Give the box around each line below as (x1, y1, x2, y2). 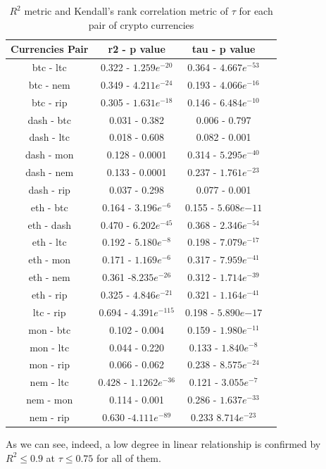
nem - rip (29, 409, 70, 424)
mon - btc (28, 322, 71, 337)
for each (239, 4, 273, 18)
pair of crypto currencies (88, 17, 194, 32)
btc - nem (28, 77, 70, 92)
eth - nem (28, 270, 70, 284)
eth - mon (28, 252, 71, 267)
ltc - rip (32, 304, 66, 319)
